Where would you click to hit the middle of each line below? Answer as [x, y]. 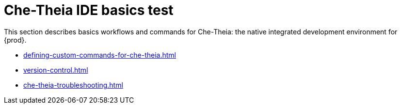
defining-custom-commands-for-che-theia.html [100, 55]
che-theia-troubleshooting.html [73, 85]
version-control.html [56, 70]
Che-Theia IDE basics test [89, 10]
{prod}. [15, 40]
